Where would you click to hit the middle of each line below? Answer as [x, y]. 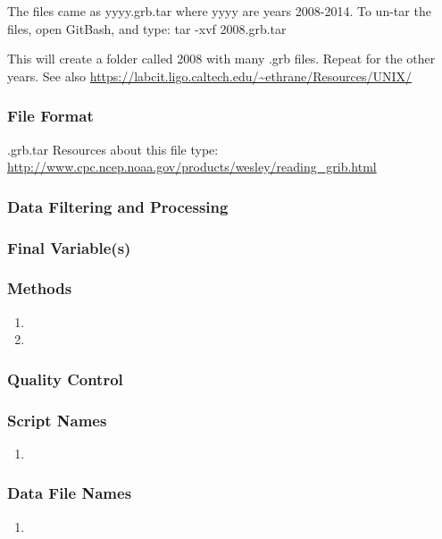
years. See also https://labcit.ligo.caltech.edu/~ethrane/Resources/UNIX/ [209, 76]
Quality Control [65, 379]
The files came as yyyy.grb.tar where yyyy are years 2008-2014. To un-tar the [219, 11]
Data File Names [70, 493]
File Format [50, 116]
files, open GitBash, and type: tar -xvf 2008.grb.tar [147, 28]
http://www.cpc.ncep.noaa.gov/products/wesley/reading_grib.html [192, 167]
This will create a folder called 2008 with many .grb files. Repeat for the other [221, 59]
